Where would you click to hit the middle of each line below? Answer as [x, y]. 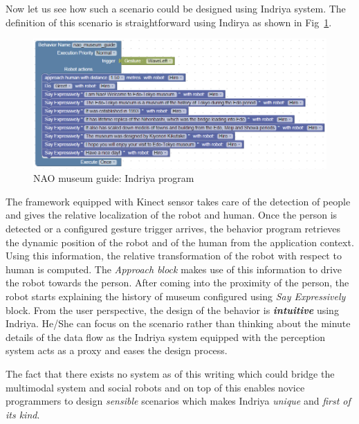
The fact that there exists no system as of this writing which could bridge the [170, 373]
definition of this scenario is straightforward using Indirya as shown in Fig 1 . [169, 22]
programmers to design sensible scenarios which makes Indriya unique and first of [178, 401]
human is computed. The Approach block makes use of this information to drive [174, 269]
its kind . [23, 414]
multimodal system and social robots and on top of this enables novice [155, 387]
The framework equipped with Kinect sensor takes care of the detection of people [178, 201]
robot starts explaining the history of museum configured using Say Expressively [176, 296]
